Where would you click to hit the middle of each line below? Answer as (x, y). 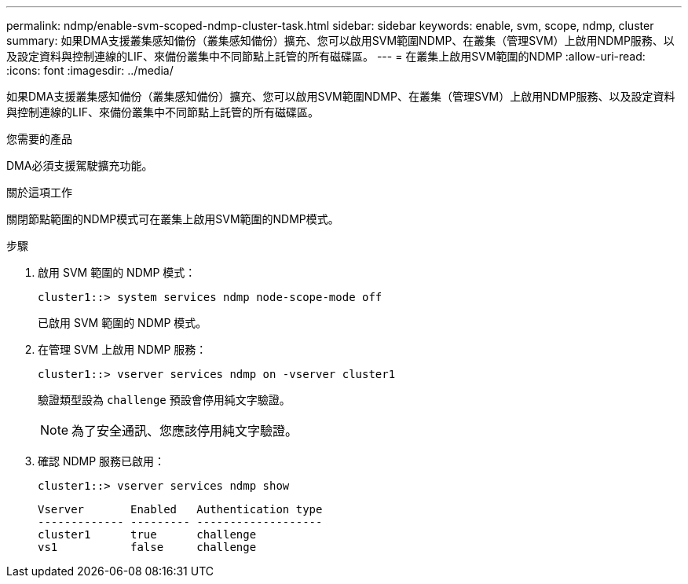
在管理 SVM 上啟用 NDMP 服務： (123, 349)
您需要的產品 (39, 139)
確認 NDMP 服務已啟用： (102, 461)
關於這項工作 (39, 192)
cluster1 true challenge (147, 534)
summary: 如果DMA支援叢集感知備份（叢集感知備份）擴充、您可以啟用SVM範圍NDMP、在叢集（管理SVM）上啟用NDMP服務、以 (340, 40)
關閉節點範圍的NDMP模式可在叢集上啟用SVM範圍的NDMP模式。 (173, 219)
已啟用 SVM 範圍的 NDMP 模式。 (123, 323)
